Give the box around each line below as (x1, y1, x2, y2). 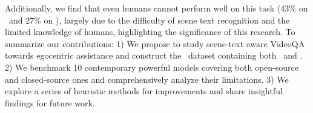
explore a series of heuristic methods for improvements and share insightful (5, 85, 283, 97)
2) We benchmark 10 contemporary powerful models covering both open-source (5, 60, 298, 73)
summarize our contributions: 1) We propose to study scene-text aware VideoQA (5, 37, 305, 50)
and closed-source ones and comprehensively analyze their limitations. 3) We (5, 73, 289, 85)
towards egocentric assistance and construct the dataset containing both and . (5, 49, 303, 62)
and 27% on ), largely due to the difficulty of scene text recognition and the (8, 13, 290, 26)
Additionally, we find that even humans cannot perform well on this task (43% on (5, 2, 308, 14)
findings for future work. (5, 96, 95, 109)
